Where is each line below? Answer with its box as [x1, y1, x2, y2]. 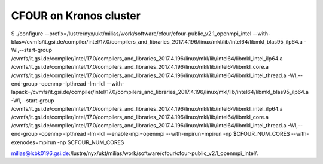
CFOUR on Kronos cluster [11, 9, 141, 22]
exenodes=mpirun [11, 138, 56, 146]
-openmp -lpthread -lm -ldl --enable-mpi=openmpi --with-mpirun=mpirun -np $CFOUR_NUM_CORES [39, 130, 290, 138]
